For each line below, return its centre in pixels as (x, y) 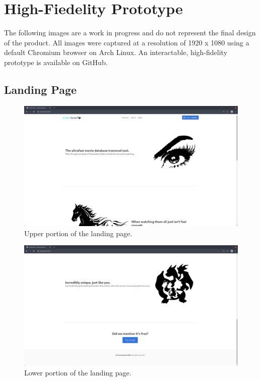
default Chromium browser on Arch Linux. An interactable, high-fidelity (116, 52)
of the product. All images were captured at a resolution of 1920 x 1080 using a (127, 42)
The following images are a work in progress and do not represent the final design (130, 33)
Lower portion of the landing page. (78, 373)
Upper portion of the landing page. (78, 233)
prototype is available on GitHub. (56, 62)
